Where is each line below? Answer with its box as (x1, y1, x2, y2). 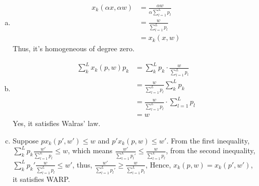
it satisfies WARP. (12, 173, 70, 184)
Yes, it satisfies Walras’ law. (12, 117, 101, 128)
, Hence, (145, 159, 171, 170)
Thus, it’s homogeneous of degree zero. (12, 43, 135, 54)
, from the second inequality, (165, 145, 255, 156)
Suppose (12, 135, 39, 146)
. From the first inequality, (166, 135, 250, 146)
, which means (68, 145, 113, 156)
